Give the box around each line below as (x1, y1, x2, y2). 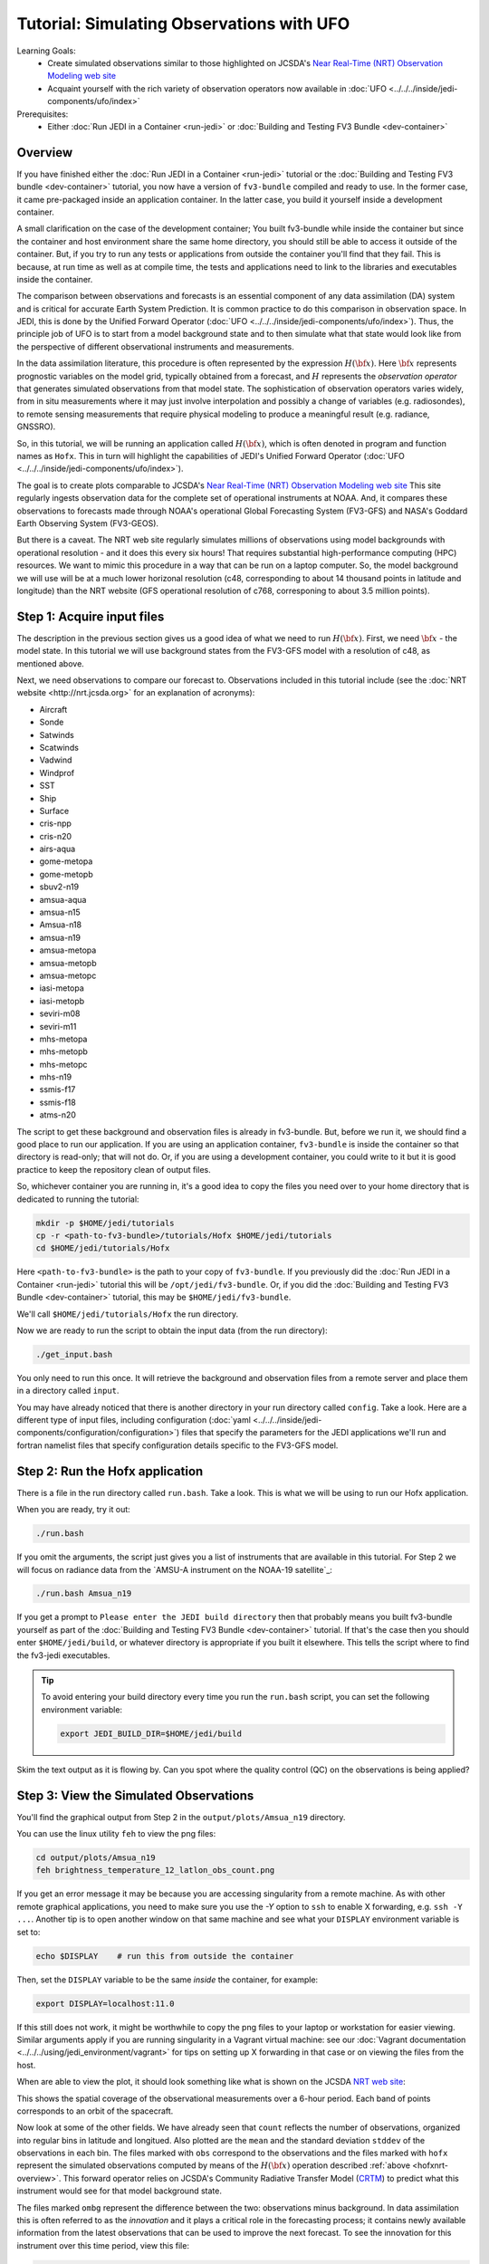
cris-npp (39, 818, 72, 829)
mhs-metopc (39, 1059, 88, 1070)
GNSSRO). (16, 421, 56, 432)
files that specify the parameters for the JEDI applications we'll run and (181, 1427, 447, 1438)
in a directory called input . (16, 1386, 120, 1396)
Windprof (39, 767, 75, 778)
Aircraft (39, 704, 68, 715)
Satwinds (39, 729, 74, 740)
